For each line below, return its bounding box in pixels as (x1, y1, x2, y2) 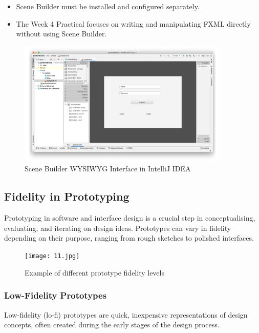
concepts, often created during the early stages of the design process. (4, 319, 220, 330)
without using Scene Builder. (16, 28, 107, 39)
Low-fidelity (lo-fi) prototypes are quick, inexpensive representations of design (4, 309, 248, 320)
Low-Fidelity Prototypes (4, 289, 107, 302)
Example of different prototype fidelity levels (25, 267, 164, 278)
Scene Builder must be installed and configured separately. (16, 1, 200, 11)
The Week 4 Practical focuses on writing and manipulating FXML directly (16, 18, 251, 29)
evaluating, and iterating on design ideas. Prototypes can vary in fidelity (4, 222, 231, 233)
